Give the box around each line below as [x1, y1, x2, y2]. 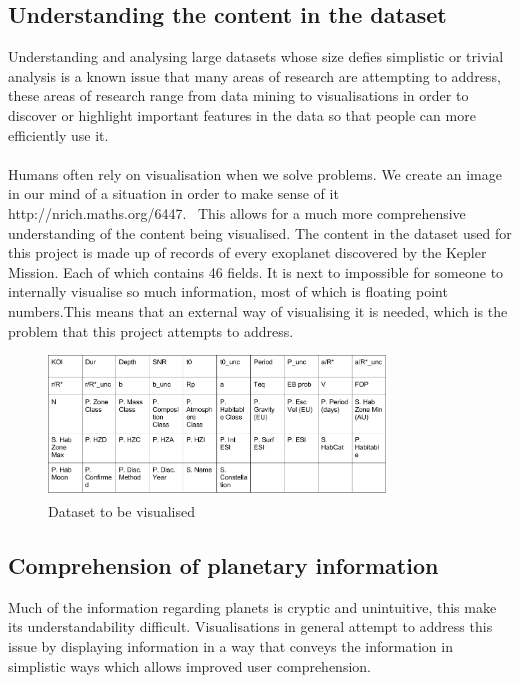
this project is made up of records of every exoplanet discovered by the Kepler [8, 242, 487, 263]
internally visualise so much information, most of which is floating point [8, 281, 448, 302]
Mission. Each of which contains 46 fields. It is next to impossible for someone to [8, 261, 504, 282]
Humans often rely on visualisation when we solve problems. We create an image [8, 163, 502, 184]
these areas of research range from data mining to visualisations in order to [8, 85, 469, 106]
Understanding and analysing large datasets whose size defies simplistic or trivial [8, 46, 504, 67]
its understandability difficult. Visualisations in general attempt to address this [8, 616, 493, 637]
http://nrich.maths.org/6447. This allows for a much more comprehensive [8, 202, 466, 223]
